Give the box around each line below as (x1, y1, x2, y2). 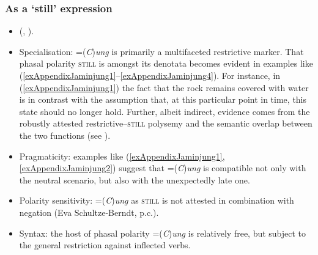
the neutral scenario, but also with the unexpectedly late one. (19, 173, 250, 186)
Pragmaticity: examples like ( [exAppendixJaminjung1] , (19, 149, 225, 162)
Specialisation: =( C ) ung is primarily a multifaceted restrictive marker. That (19, 45, 304, 57)
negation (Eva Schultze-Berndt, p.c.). (19, 205, 159, 218)
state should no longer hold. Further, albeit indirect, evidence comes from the (19, 105, 310, 117)
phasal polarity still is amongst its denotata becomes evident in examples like (19, 57, 313, 70)
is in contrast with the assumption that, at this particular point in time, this (19, 93, 307, 106)
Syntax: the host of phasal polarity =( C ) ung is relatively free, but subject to (19, 226, 306, 239)
